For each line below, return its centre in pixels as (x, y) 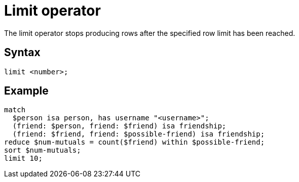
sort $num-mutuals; (43, 150)
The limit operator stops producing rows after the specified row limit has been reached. (150, 33)
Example (26, 91)
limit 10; (23, 158)
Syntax (22, 53)
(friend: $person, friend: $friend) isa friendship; (119, 126)
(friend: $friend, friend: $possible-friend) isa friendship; (139, 134)
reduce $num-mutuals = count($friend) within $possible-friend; (135, 142)
